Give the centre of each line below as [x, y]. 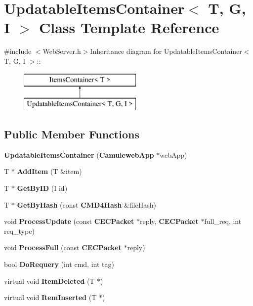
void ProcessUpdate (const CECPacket [69, 221]
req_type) [19, 231]
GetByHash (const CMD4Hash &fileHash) [86, 204]
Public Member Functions [72, 134]
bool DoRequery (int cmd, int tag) [59, 264]
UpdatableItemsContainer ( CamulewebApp [79, 154]
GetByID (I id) [42, 188]
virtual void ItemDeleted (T [49, 281]
